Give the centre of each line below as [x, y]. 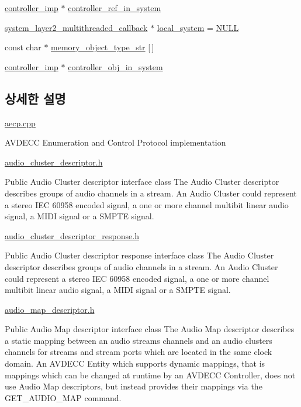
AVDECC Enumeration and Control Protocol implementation [115, 142]
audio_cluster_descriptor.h [54, 162]
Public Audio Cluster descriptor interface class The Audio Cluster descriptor [142, 182]
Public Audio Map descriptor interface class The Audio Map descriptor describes [150, 329]
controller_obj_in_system [115, 66]
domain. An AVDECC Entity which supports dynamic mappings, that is [135, 363]
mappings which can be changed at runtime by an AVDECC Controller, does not [150, 375]
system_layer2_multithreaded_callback [76, 27]
